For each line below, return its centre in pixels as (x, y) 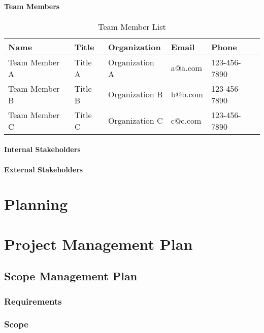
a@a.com (187, 68)
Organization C (136, 121)
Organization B (136, 94)
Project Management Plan (98, 244)
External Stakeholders (44, 169)
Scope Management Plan (71, 276)
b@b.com (187, 94)
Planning (36, 204)
